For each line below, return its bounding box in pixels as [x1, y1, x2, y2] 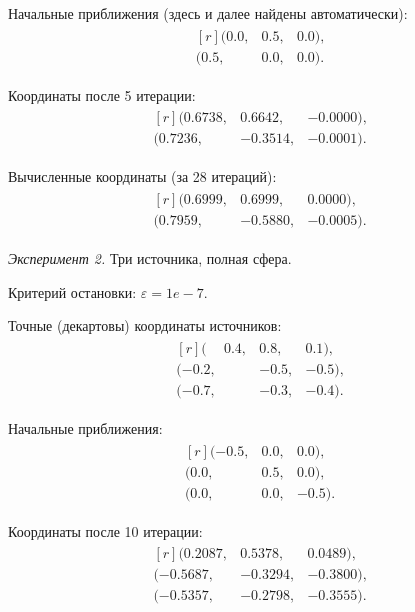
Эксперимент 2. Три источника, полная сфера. [8, 248, 292, 269]
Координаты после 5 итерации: [8, 84, 196, 105]
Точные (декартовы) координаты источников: [8, 315, 282, 336]
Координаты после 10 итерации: [8, 520, 203, 541]
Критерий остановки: [8, 281, 137, 302]
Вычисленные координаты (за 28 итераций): [8, 166, 277, 187]
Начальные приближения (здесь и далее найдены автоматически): [8, 3, 408, 23]
